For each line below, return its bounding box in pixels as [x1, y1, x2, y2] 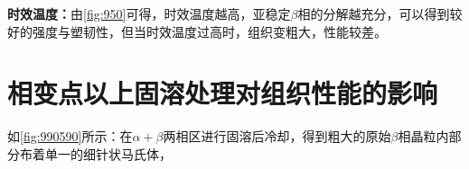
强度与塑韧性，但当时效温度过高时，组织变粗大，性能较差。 [32, 22, 387, 40]
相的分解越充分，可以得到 [297, 4, 450, 22]
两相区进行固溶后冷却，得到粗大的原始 [163, 127, 391, 146]
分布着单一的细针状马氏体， [7, 144, 172, 163]
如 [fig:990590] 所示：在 [7, 127, 133, 146]
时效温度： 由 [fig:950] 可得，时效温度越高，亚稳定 [7, 4, 291, 22]
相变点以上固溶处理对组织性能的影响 [7, 75, 438, 111]
